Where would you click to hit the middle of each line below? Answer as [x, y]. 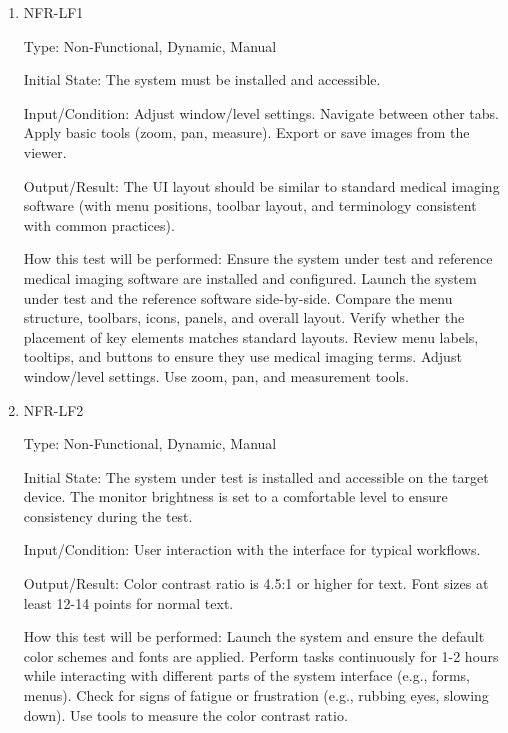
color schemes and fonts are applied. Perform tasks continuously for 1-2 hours [261, 655]
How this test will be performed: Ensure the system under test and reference [258, 258]
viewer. [45, 151]
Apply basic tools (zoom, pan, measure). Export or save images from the [246, 132]
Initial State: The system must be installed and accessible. [202, 79]
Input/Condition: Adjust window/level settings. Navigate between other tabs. [261, 112]
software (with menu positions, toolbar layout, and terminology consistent [250, 205]
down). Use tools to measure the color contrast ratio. [185, 714]
